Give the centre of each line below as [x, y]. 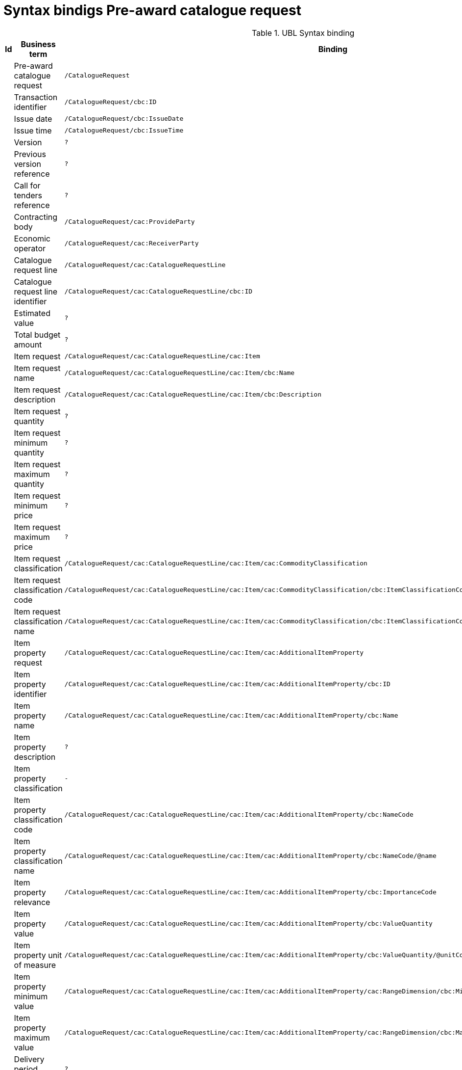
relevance [32, 902]
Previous [30, 154]
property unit [38, 955]
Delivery [29, 1059]
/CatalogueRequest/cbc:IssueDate [124, 119]
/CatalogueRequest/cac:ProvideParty [130, 222]
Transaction [36, 97]
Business [38, 44]
